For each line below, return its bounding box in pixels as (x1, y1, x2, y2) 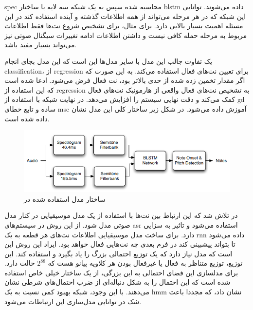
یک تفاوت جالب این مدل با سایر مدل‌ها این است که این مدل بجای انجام (4, 56, 213, 66)
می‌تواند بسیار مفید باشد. (4, 39, 77, 50)
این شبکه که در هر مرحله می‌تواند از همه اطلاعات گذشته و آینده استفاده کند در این (4, 11, 246, 21)
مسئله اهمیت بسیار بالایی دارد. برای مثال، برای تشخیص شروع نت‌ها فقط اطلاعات (4, 20, 243, 31)
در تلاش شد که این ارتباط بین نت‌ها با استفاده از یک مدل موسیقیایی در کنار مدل (4, 210, 238, 220)
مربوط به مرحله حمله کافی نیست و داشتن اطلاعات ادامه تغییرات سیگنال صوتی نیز (4, 30, 247, 40)
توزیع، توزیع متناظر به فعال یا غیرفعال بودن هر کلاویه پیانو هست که (48, 258, 243, 268)
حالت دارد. (4, 258, 35, 268)
